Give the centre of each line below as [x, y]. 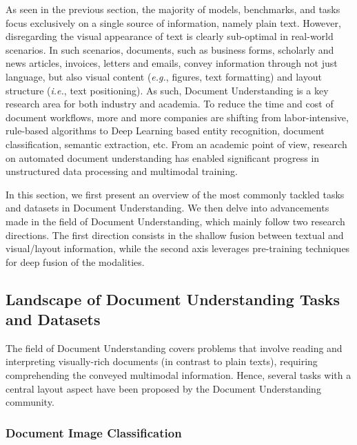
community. [30, 402]
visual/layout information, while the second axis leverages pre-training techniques [178, 248]
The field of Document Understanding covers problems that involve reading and [174, 348]
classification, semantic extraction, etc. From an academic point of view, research [176, 144]
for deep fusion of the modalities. [75, 261]
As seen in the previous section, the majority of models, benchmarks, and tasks [173, 9]
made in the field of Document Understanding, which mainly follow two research [175, 221]
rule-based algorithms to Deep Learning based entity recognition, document [165, 131]
